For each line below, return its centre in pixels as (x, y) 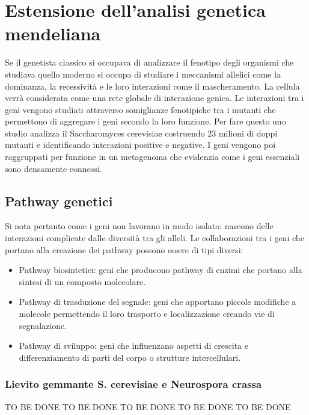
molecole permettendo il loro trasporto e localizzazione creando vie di (147, 314)
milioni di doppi (248, 133)
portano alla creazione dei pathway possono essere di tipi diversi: (124, 249)
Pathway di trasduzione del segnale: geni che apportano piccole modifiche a (158, 302)
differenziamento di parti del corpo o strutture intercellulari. (130, 357)
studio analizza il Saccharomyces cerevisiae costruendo (105, 133)
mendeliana (53, 33)
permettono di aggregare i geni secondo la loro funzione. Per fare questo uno (145, 121)
